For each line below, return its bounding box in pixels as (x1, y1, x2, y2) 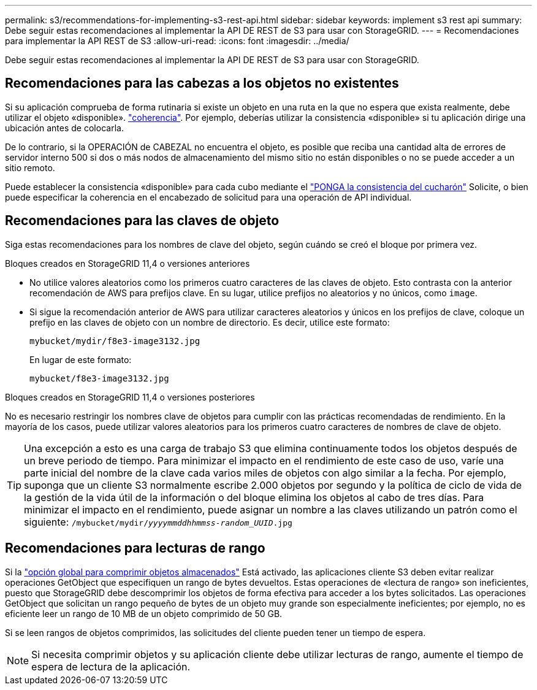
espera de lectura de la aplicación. (31, 660, 191, 673)
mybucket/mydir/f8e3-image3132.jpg (29, 335, 200, 346)
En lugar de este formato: (29, 354, 132, 365)
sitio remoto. (5, 162, 55, 173)
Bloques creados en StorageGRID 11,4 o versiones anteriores (5, 258, 250, 269)
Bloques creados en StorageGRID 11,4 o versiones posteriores (5, 391, 255, 402)
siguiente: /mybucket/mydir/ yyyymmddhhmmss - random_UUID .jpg (24, 515, 292, 528)
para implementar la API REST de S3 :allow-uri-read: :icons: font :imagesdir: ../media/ (5, 36, 349, 46)
